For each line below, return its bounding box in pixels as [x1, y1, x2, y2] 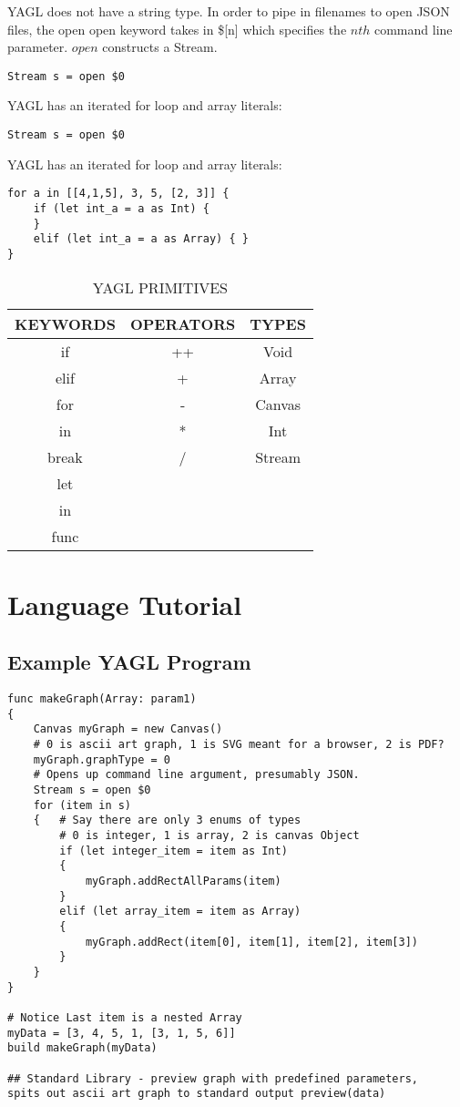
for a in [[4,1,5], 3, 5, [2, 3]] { [7, 187, 230, 200]
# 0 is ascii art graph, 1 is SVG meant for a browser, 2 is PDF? [33, 738, 445, 752]
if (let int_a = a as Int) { [33, 201, 210, 215]
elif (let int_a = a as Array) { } [33, 232, 249, 246]
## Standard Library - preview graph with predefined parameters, [7, 1071, 419, 1085]
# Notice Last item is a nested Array [7, 1010, 242, 1024]
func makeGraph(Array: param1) [7, 692, 197, 706]
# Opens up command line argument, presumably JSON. [33, 768, 360, 782]
